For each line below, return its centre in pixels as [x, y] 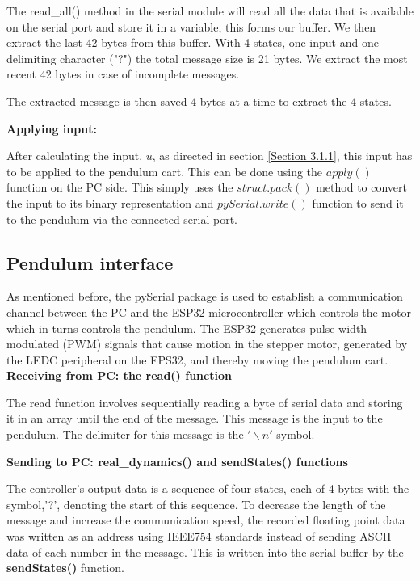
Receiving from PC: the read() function [119, 375]
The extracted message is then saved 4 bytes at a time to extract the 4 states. [199, 101]
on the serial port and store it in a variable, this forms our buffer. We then [191, 26]
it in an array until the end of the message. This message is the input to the [195, 418]
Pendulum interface [90, 262]
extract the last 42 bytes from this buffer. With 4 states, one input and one [193, 42]
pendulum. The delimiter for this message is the [125, 434]
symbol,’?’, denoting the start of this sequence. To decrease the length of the [196, 504]
